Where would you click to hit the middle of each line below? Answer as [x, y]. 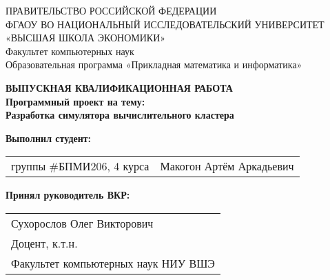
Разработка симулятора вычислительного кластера [120, 115]
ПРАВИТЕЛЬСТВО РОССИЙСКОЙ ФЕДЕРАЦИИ [111, 10]
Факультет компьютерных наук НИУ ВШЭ [113, 263]
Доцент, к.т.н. [44, 243]
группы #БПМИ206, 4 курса [80, 166]
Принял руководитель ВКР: [68, 195]
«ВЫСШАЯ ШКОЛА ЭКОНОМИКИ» [86, 38]
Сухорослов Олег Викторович [82, 223]
